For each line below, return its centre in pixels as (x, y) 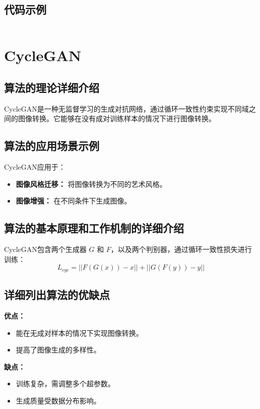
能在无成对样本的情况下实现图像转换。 (79, 333)
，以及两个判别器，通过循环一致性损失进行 (181, 249)
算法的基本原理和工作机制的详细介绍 (94, 228)
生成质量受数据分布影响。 (58, 400)
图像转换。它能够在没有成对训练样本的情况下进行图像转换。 (117, 118)
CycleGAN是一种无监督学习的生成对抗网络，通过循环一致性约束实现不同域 (126, 108)
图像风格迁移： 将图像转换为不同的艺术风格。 (91, 184)
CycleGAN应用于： (35, 167)
